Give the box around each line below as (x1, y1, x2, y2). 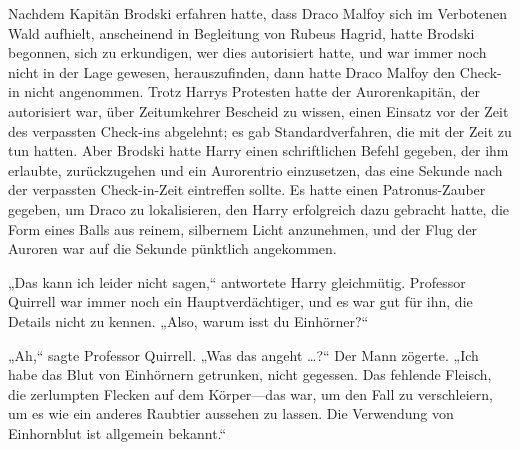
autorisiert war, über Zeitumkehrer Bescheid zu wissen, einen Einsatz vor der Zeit (8, 100, 509, 121)
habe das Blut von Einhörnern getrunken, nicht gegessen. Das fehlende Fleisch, (8, 364, 492, 385)
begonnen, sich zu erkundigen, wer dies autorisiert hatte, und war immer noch (8, 42, 487, 63)
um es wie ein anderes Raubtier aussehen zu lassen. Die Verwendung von (8, 403, 454, 424)
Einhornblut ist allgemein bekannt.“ (8, 422, 227, 443)
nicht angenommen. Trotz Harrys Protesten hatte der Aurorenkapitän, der (24, 81, 481, 102)
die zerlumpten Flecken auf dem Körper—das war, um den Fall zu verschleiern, (8, 383, 493, 404)
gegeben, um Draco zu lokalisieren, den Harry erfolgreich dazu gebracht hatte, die (8, 198, 510, 219)
